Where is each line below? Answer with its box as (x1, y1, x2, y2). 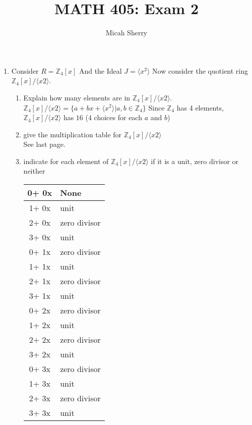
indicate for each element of (23, 155, 109, 166)
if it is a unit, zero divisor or (151, 155, 239, 166)
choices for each (94, 112, 142, 123)
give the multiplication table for (23, 129, 122, 139)
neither (23, 166, 45, 176)
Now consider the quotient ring (152, 65, 248, 76)
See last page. (23, 139, 66, 149)
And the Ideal (79, 65, 122, 76)
